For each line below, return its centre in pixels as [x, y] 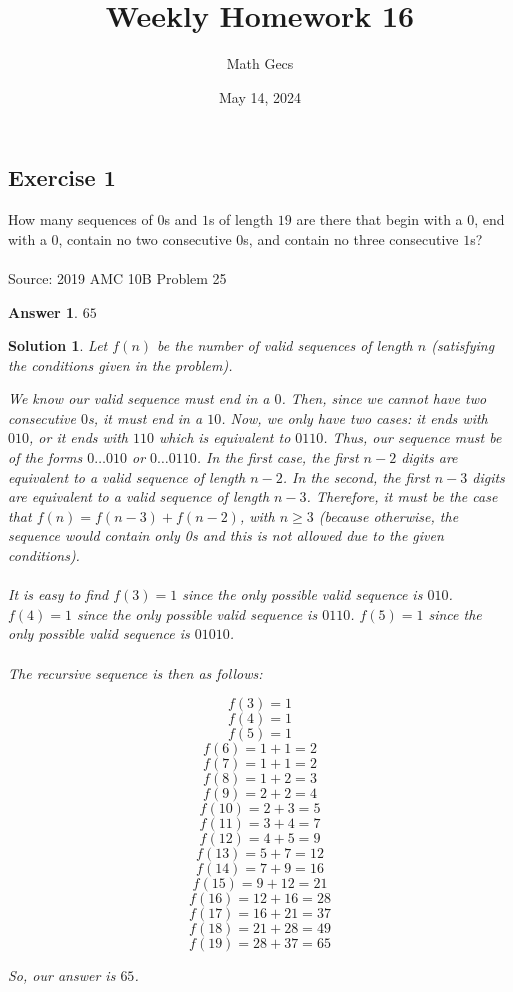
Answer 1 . [43, 311]
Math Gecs [260, 63]
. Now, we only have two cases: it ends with [354, 417]
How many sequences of [80, 219]
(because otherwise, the [388, 515]
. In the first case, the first [277, 457]
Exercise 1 [62, 177]
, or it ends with [78, 437]
